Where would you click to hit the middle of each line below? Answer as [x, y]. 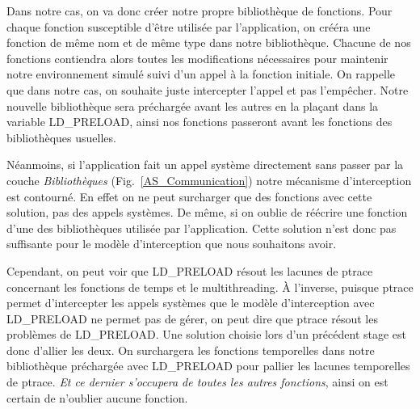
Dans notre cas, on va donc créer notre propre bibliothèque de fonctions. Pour [199, 11]
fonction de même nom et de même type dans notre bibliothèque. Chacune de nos [209, 42]
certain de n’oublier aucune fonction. [97, 397]
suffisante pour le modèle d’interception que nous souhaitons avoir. [172, 244]
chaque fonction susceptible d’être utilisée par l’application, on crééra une [189, 26]
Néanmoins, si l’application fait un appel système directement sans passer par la [205, 164]
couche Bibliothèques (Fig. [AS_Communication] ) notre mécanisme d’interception [209, 180]
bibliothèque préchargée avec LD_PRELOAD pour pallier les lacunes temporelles [208, 366]
